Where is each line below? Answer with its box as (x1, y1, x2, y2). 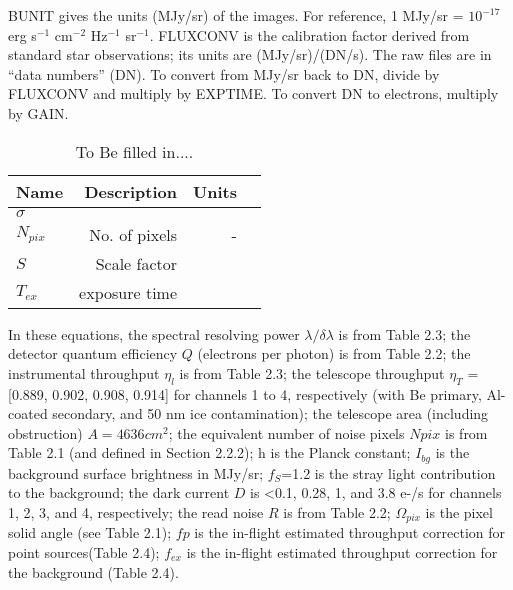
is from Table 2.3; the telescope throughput (179, 362, 445, 383)
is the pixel (425, 501, 493, 522)
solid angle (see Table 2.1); (8, 522, 172, 543)
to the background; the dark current (8, 482, 230, 503)
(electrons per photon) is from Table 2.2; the (197, 343, 471, 364)
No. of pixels (89, 222, 178, 246)
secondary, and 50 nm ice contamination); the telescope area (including (52, 403, 489, 424)
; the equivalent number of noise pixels (168, 422, 405, 443)
